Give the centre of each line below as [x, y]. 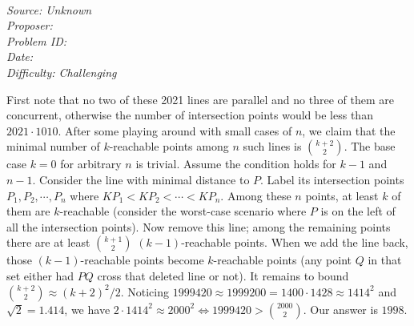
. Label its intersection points [332, 179]
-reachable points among [169, 146]
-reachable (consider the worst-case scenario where [183, 211]
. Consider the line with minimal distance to [141, 179]
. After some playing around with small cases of [175, 130]
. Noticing [145, 291]
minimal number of [53, 146]
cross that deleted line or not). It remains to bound [223, 275]
